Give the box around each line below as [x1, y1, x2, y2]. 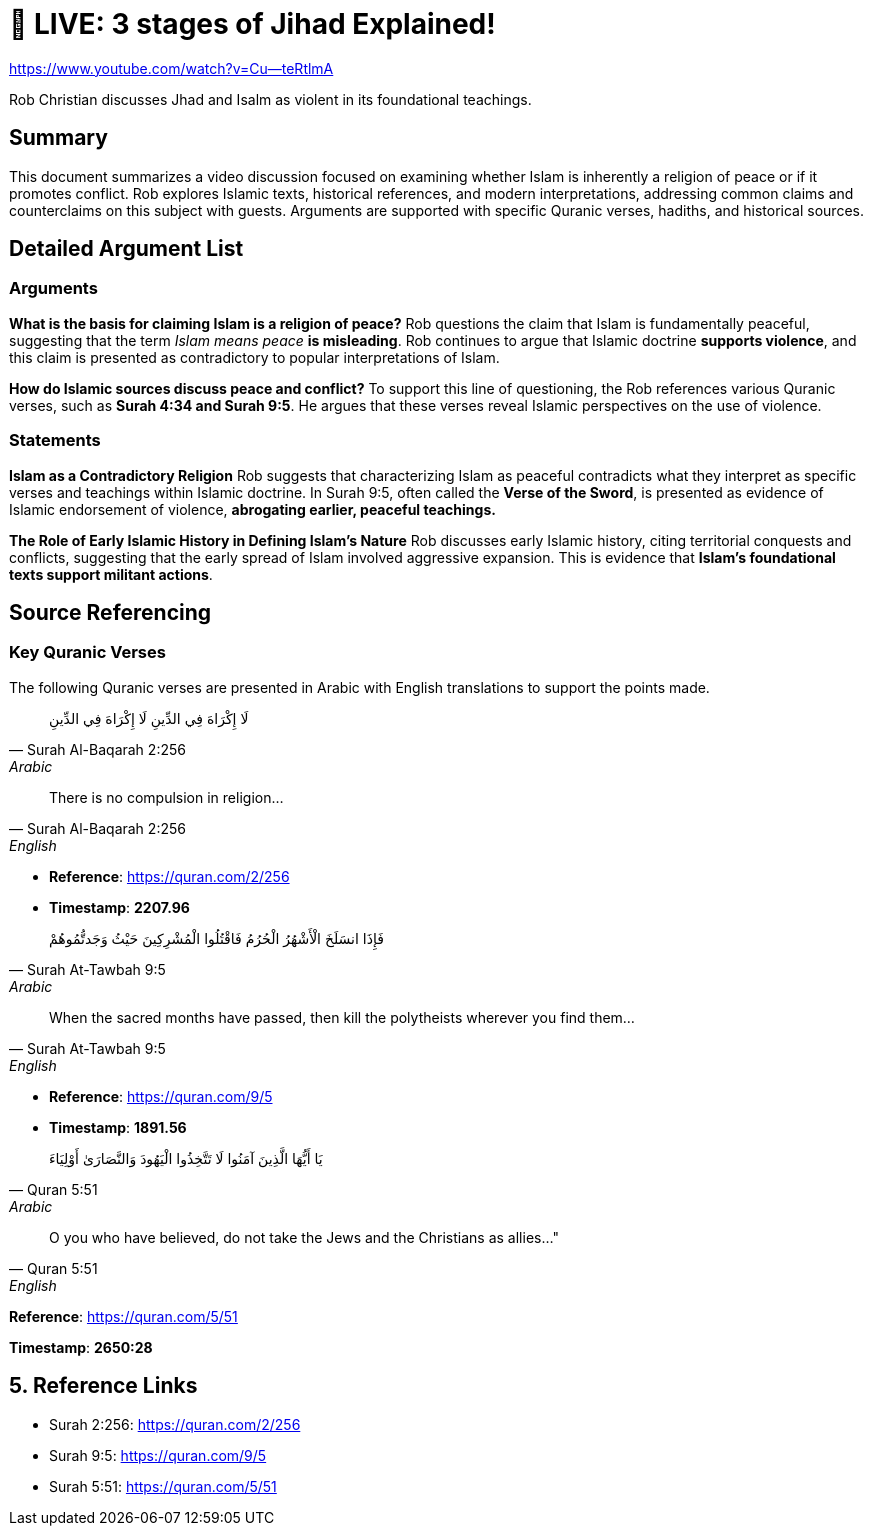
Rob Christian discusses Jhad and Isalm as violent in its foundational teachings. [9, 90, 532, 108]
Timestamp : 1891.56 [49, 1118, 187, 1136]
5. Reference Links [9, 1373, 198, 1399]
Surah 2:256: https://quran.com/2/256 [49, 1415, 301, 1433]
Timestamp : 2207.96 [49, 898, 190, 916]
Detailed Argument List [9, 236, 244, 262]
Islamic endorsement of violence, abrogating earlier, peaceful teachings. [9, 500, 496, 518]
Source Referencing [9, 599, 212, 625]
